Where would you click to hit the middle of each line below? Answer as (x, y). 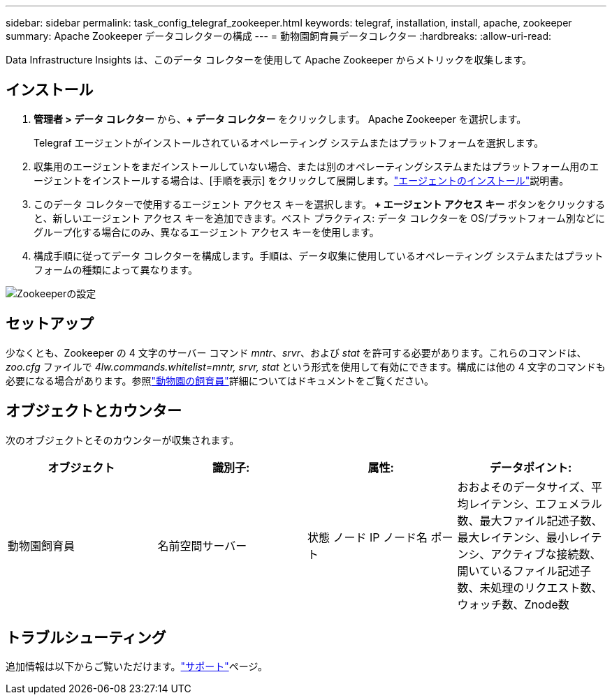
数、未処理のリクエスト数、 (530, 587)
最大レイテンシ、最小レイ (524, 537)
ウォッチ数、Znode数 (513, 604)
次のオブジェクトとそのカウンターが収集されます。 (123, 440)
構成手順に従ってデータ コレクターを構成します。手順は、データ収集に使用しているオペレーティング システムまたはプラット (319, 255)
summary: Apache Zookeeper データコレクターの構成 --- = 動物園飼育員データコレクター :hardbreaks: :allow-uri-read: (279, 36)
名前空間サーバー (202, 545)
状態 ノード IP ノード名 (368, 537)
